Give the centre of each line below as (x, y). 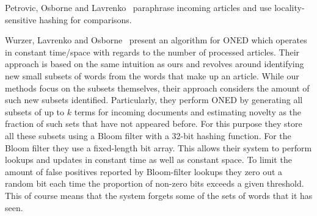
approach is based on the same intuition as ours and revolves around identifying (155, 64)
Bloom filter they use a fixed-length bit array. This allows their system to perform (158, 147)
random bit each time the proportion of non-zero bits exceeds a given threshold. (155, 183)
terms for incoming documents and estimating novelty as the (188, 111)
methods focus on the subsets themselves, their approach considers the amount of (157, 88)
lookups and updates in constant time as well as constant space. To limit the (148, 160)
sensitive (21, 19)
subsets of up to (35, 111)
